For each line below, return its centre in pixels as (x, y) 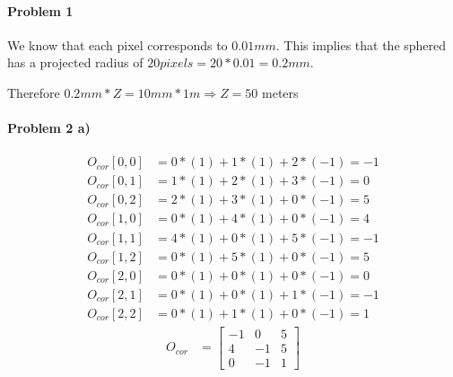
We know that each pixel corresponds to (118, 44)
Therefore (34, 92)
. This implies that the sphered (361, 44)
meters (280, 92)
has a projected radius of (75, 62)
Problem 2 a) (49, 128)
